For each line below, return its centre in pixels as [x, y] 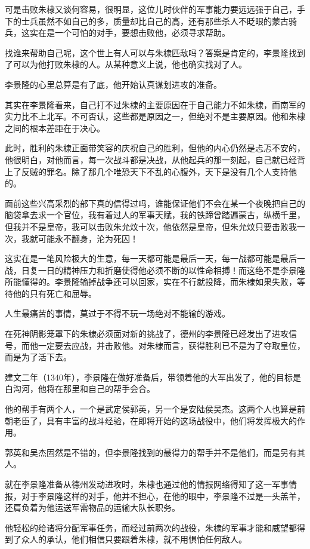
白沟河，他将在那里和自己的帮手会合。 [80, 389]
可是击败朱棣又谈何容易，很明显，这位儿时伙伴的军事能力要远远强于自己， [151, 9]
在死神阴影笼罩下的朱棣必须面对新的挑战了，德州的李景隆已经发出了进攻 [147, 334]
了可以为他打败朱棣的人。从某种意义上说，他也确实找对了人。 [126, 64]
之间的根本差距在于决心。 [55, 128]
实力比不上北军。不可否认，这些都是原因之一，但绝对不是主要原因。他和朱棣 [155, 116]
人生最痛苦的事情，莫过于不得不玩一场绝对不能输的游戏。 [117, 313]
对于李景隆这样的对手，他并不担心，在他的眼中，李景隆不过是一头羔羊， [163, 496]
